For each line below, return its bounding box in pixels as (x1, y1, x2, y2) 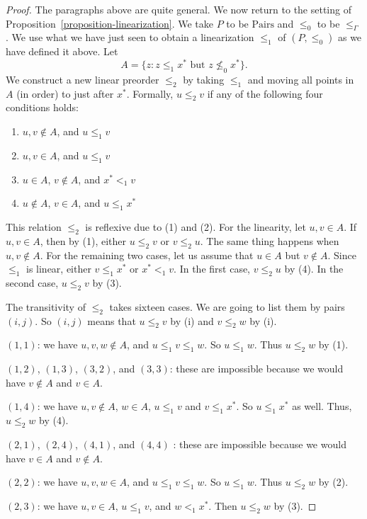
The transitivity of (6, 299, 86, 314)
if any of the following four (207, 86, 323, 101)
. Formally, (126, 86, 174, 101)
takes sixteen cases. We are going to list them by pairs (109, 299, 345, 314)
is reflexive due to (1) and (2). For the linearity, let (85, 219, 306, 234)
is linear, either (26, 261, 91, 276)
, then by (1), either (40, 233, 127, 248)
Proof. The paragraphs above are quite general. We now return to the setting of (6, 2, 351, 16)
